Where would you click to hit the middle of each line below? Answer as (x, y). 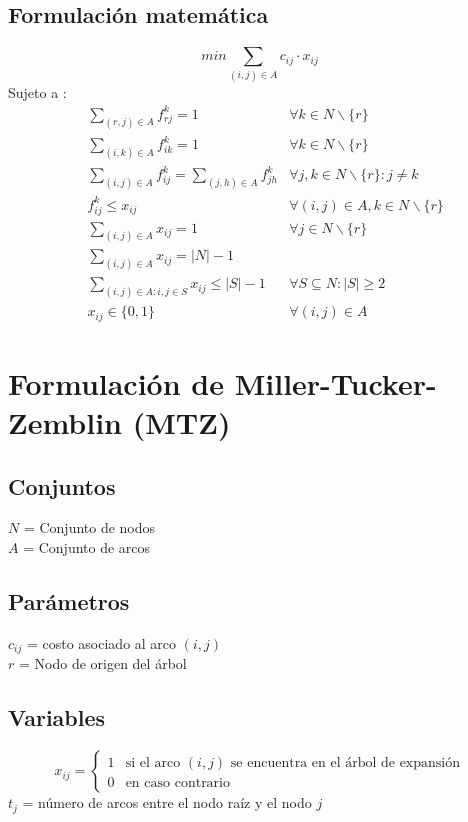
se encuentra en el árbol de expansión (345, 763)
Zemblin (65, 422)
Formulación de (116, 382)
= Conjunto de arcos (87, 547)
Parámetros (69, 601)
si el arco (153, 763)
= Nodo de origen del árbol (102, 663)
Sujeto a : (37, 91)
